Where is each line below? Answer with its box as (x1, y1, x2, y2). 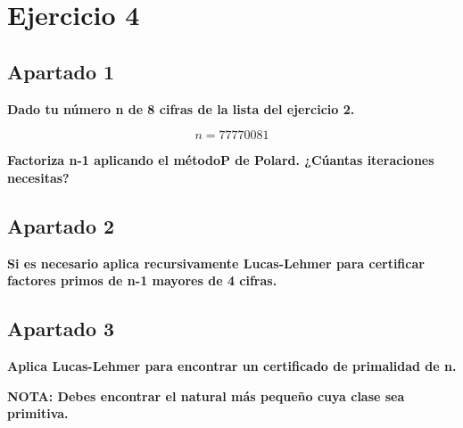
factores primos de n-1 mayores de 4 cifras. (7, 271, 277, 290)
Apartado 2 (7, 211, 115, 239)
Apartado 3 (7, 315, 115, 342)
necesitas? (7, 168, 70, 186)
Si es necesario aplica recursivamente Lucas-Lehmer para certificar (7, 253, 425, 272)
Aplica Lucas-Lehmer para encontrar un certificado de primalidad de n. (7, 356, 457, 374)
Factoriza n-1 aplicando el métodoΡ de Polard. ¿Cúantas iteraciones (7, 151, 434, 169)
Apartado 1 (7, 57, 115, 85)
